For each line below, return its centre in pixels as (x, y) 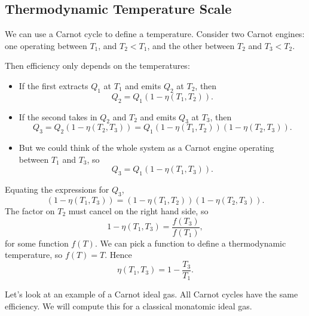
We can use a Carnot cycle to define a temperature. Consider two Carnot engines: (155, 34)
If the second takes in (58, 116)
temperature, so (34, 255)
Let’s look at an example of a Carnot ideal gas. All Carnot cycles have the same (152, 294)
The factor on (30, 210)
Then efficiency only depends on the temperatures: (97, 66)
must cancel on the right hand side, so (138, 210)
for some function (37, 243)
